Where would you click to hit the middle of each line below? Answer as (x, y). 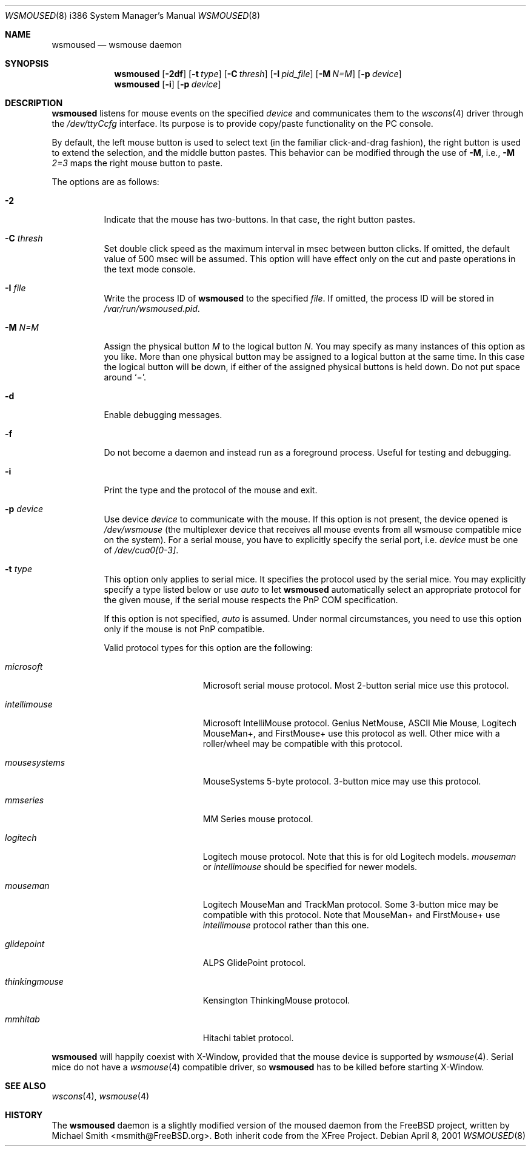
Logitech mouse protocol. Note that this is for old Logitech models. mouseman (359, 856)
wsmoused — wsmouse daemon (117, 45)
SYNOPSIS (27, 63)
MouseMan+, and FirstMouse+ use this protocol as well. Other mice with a (351, 733)
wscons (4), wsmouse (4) (101, 1096)
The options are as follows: (105, 182)
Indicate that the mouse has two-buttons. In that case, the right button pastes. (260, 219)
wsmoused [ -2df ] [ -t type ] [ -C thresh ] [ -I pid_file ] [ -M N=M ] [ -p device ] (258, 74)
